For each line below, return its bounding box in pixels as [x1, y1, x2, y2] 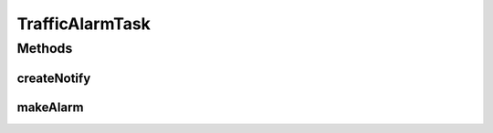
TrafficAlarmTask [16, 14, 151, 34]
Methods [16, 40, 73, 56]
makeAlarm [16, 99, 84, 115]
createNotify [16, 70, 91, 86]
